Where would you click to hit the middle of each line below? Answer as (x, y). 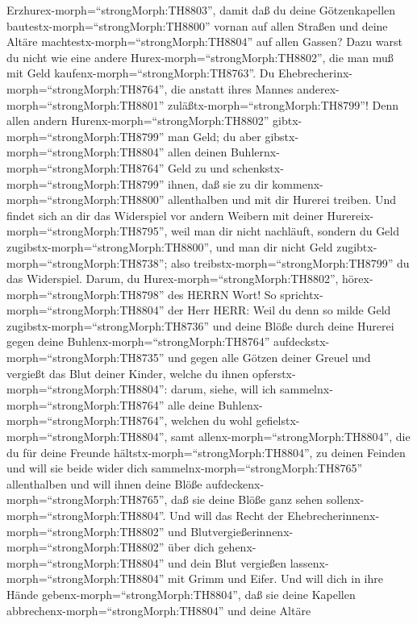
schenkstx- (258, 167)
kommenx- (298, 183)
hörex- (358, 279)
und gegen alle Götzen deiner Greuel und (269, 358)
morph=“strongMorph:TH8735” (85, 358)
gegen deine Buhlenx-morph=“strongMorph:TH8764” (138, 341)
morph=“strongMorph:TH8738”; (87, 262)
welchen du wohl (212, 420)
